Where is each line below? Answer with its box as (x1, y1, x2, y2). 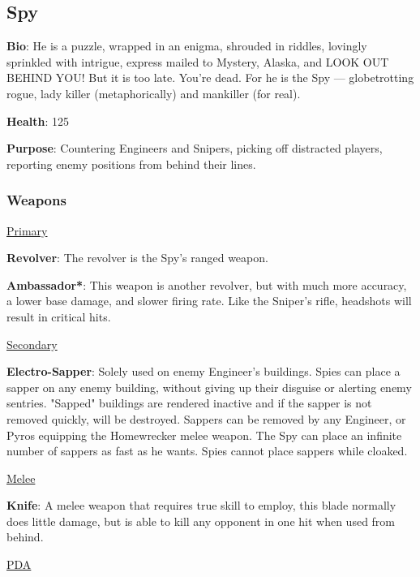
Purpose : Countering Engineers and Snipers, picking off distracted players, (6, 140, 383, 157)
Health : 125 (6, 112, 70, 129)
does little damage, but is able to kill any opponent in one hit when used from (6, 512, 396, 529)
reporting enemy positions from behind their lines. (6, 155, 256, 172)
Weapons (6, 190, 66, 210)
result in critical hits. (6, 308, 111, 325)
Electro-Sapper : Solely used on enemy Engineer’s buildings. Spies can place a (6, 363, 401, 380)
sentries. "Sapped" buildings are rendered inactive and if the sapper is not (6, 394, 372, 411)
